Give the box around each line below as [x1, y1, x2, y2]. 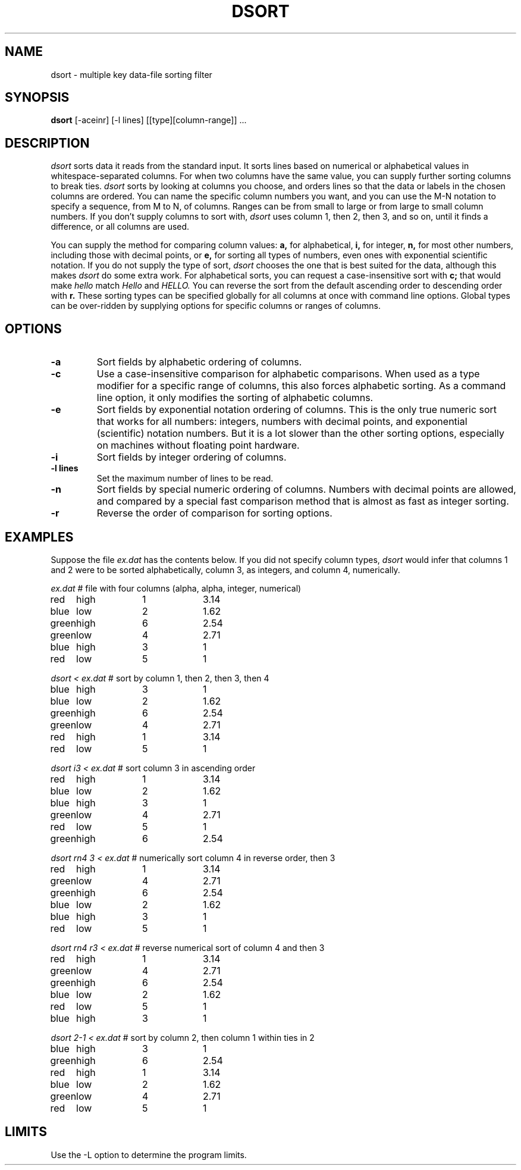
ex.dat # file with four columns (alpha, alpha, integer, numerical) [51, 583, 302, 593]
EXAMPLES [5, 529, 74, 545]
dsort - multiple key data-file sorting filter [51, 69, 212, 80]
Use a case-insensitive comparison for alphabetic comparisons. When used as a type [96, 368, 480, 380]
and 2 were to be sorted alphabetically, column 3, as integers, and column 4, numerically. [51, 564, 400, 575]
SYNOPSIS [5, 90, 70, 105]
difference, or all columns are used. [51, 221, 190, 232]
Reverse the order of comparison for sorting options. [96, 507, 332, 520]
